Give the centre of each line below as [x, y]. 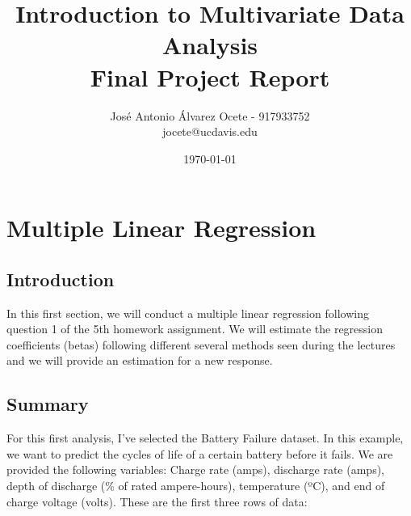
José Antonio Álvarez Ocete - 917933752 [210, 115]
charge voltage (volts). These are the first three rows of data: [157, 501]
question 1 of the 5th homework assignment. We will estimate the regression [195, 329]
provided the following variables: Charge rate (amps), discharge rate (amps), [195, 469]
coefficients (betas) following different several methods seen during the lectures [201, 344]
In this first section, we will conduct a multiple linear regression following [188, 313]
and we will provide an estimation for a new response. [140, 360]
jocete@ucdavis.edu [210, 131]
